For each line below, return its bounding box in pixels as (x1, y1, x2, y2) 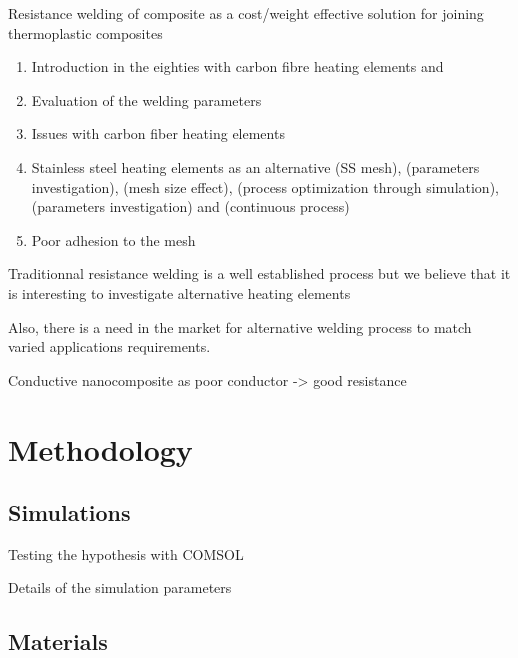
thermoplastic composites (8, 22, 163, 43)
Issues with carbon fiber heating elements (31, 123, 285, 144)
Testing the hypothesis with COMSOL (8, 543, 244, 564)
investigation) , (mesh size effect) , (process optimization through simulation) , (31, 176, 500, 197)
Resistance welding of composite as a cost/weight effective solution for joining (8, 3, 484, 23)
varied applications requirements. (8, 336, 211, 357)
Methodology (8, 428, 193, 469)
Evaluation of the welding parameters (31, 89, 262, 110)
